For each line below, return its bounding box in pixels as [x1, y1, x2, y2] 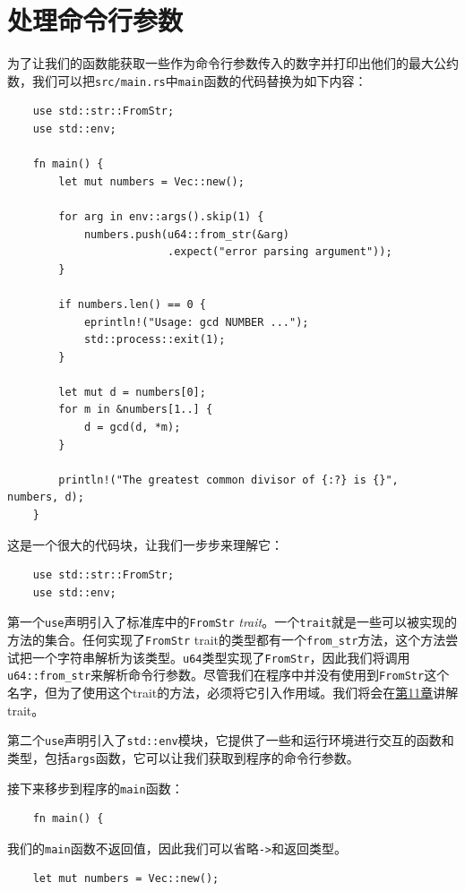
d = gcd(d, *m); [83, 421, 181, 434]
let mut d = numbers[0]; [58, 385, 206, 398]
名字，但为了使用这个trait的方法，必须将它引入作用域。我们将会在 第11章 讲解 [7, 683, 459, 702]
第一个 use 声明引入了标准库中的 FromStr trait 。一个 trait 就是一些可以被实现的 [7, 613, 458, 631]
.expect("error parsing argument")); [167, 245, 392, 259]
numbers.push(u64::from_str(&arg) [83, 227, 289, 241]
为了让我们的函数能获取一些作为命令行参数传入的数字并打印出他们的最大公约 [7, 54, 459, 73]
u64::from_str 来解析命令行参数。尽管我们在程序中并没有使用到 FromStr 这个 [7, 665, 450, 684]
